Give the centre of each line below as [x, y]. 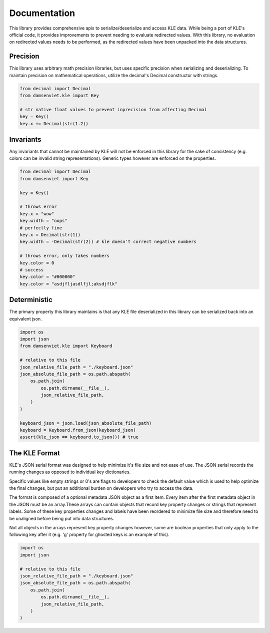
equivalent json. [25, 319]
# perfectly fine [41, 228]
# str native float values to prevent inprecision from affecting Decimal [113, 109]
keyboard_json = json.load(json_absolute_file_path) [86, 423]
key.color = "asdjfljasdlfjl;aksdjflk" [68, 284]
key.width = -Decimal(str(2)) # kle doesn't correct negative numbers [108, 242]
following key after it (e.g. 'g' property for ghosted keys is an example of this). [89, 535]
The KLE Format [34, 453]
